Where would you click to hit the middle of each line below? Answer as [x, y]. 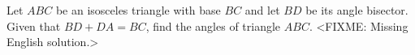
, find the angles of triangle [213, 25]
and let [262, 10]
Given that [34, 25]
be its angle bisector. [357, 10]
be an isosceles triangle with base [138, 10]
